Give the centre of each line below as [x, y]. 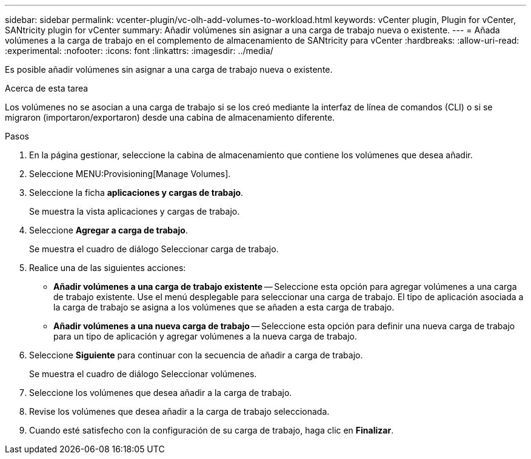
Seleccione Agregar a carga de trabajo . [109, 230]
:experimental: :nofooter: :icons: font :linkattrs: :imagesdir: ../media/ [139, 51]
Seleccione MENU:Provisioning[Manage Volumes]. [130, 174]
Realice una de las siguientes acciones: [108, 268]
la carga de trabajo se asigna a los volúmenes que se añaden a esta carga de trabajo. [224, 307]
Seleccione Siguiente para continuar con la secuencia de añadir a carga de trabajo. [196, 355]
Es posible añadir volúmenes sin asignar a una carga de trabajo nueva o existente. [169, 69]
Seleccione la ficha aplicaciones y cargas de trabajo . [136, 193]
